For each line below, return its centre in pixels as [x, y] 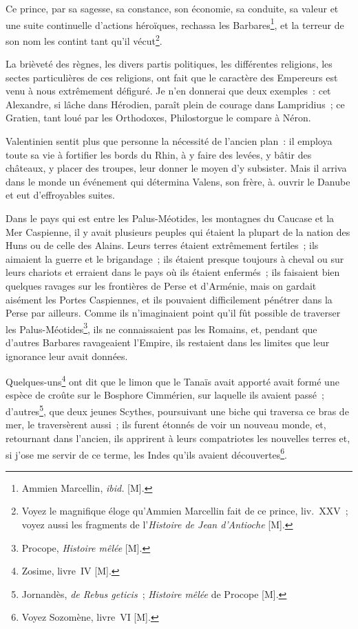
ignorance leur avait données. [67, 356]
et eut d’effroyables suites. [60, 195]
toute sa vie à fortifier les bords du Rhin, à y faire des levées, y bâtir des [159, 154]
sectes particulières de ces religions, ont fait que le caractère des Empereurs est [172, 77]
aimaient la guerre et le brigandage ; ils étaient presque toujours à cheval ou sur [175, 258]
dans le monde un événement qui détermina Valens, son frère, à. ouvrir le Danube [178, 181]
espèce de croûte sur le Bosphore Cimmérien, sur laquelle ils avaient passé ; [165, 395]
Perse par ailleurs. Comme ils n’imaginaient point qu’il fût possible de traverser [173, 313]
